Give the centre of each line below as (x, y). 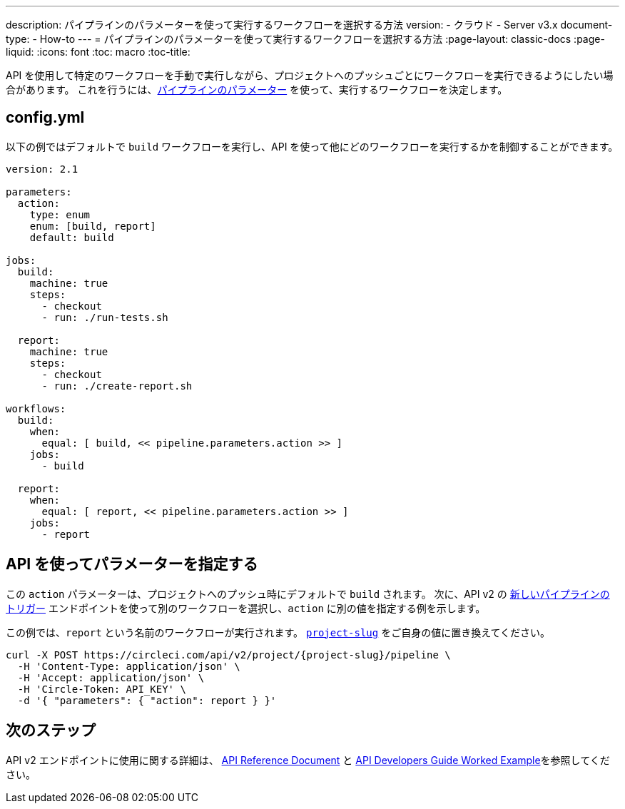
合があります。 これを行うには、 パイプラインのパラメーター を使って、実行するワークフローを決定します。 (257, 90)
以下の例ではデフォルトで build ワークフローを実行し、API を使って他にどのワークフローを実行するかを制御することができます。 (312, 146)
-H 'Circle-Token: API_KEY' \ (102, 689)
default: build (72, 237)
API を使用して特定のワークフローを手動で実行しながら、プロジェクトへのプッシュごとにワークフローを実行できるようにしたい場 (310, 75)
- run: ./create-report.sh (117, 386)
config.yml (45, 118)
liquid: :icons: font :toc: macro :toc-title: (98, 52)
